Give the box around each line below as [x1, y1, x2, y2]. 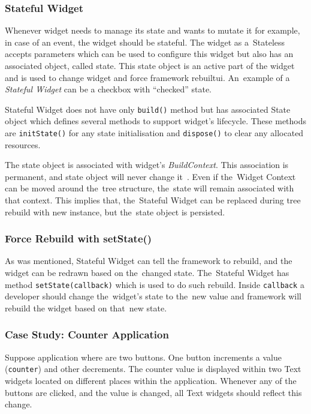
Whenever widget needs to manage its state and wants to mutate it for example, [5, 24, 300, 37]
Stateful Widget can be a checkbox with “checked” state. [5, 83, 212, 95]
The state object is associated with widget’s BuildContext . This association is [5, 158, 289, 171]
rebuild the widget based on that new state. [5, 301, 167, 314]
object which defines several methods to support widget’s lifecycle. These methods [5, 115, 307, 127]
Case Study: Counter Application [5, 327, 169, 342]
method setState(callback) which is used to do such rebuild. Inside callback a [5, 278, 304, 290]
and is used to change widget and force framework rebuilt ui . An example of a [5, 71, 290, 83]
